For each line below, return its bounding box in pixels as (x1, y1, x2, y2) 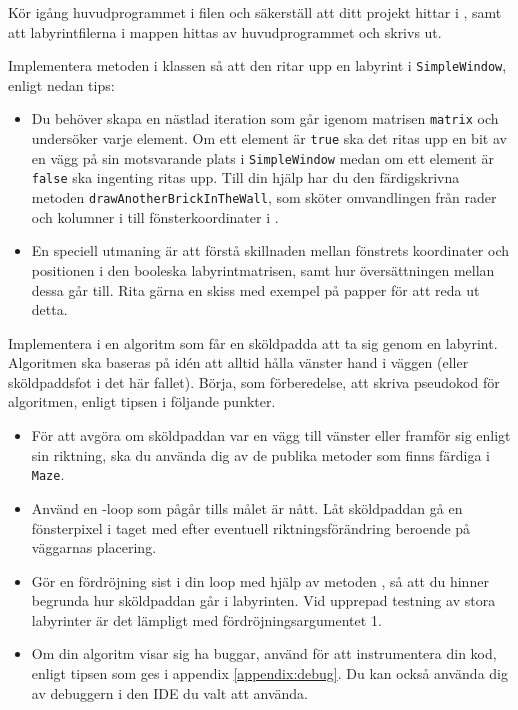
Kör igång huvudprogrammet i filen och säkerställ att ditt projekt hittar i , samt (8, 2, 502, 22)
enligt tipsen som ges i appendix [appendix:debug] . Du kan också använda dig (31, 663, 508, 684)
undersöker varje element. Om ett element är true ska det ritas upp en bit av (31, 128, 507, 149)
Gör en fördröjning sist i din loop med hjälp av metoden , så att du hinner (31, 570, 489, 591)
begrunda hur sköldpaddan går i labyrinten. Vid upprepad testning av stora (31, 590, 496, 611)
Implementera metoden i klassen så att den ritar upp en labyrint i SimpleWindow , (8, 55, 507, 76)
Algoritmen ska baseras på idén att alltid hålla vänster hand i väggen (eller (8, 352, 469, 373)
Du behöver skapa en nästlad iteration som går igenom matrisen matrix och (31, 108, 499, 129)
